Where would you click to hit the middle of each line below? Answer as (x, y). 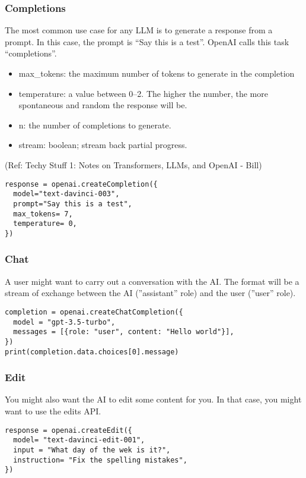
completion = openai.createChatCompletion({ (94, 312)
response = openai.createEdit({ (68, 430)
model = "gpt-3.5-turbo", (64, 322)
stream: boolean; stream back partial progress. (103, 145)
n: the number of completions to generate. (95, 125)
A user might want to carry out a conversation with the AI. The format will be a (152, 281)
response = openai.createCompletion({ (81, 184)
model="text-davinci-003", (66, 194)
